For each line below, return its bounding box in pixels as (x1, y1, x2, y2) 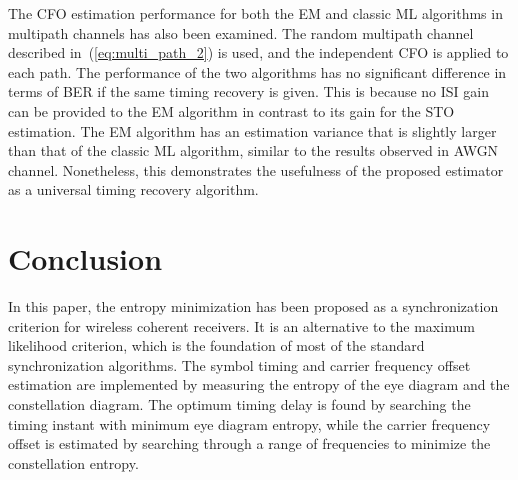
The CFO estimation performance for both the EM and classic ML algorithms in (8, 3, 503, 23)
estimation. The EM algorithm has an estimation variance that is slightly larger (8, 120, 497, 141)
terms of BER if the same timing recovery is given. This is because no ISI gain (8, 81, 489, 102)
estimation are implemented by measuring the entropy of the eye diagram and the (8, 374, 510, 395)
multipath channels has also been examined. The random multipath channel (8, 22, 474, 43)
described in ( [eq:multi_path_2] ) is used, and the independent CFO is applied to (8, 42, 509, 63)
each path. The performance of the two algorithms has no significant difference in (8, 61, 507, 82)
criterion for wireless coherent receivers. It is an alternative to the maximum (8, 315, 475, 336)
